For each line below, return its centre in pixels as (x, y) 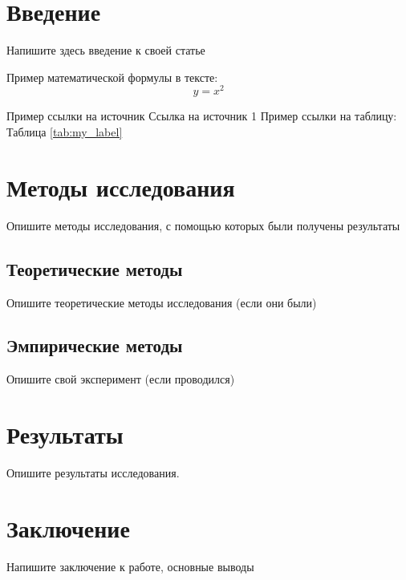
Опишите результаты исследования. (93, 473)
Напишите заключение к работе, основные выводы (130, 566)
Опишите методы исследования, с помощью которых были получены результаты (203, 225)
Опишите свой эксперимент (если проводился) (121, 379)
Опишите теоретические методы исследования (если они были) (162, 302)
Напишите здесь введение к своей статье (106, 50)
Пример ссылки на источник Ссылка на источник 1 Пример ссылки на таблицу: (202, 116)
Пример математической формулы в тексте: (112, 77)
